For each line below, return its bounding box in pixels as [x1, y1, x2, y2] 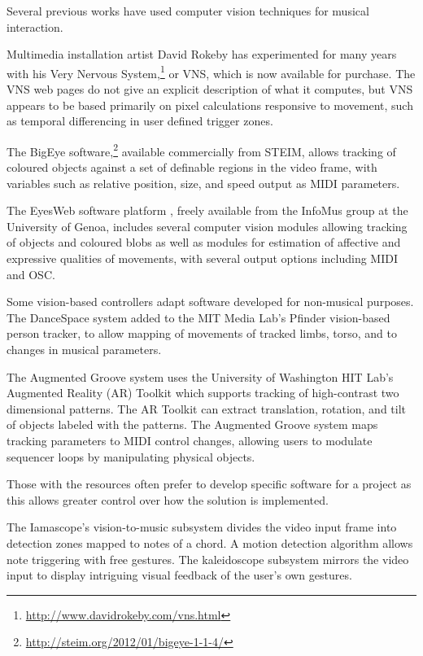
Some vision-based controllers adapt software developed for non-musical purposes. [7, 293, 414, 310]
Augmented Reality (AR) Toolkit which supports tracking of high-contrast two [7, 384, 399, 401]
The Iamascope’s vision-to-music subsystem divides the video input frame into [7, 518, 397, 536]
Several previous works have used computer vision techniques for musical [7, 2, 369, 19]
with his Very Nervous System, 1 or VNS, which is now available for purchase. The [7, 62, 416, 81]
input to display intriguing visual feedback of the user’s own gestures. [7, 566, 352, 584]
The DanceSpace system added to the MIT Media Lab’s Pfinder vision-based [7, 308, 390, 326]
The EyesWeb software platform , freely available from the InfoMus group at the [7, 202, 408, 219]
